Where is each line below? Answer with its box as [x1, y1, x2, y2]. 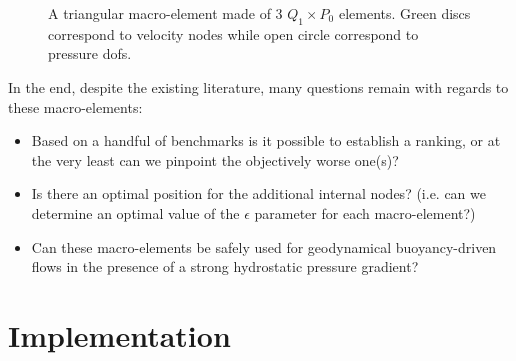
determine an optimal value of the [31, 202, 240, 223]
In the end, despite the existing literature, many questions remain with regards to [8, 76, 509, 97]
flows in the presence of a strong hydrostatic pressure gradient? [31, 256, 419, 277]
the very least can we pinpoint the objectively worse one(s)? [31, 149, 399, 170]
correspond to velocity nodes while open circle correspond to [48, 23, 419, 44]
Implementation [8, 314, 231, 355]
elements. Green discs [338, 3, 471, 23]
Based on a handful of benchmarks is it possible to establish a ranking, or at [31, 130, 501, 151]
